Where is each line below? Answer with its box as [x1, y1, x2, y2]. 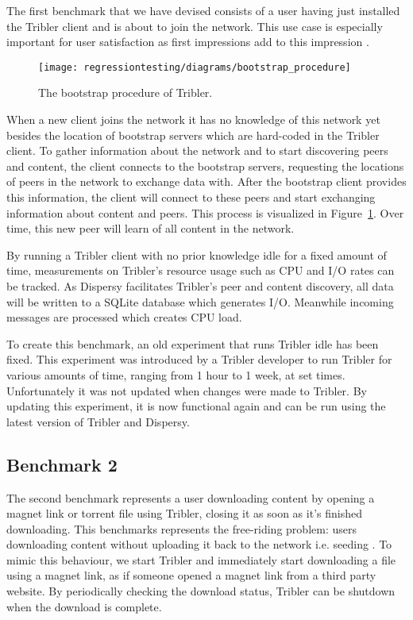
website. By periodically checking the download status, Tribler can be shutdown [6, 583, 396, 599]
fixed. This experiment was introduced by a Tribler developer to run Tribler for [6, 351, 392, 368]
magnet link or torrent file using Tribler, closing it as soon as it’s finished [6, 505, 362, 522]
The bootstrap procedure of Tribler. [38, 84, 213, 101]
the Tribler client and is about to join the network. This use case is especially [6, 17, 383, 34]
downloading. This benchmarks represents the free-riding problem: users [6, 520, 357, 537]
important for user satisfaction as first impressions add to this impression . [6, 33, 369, 50]
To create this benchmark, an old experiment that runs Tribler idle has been [6, 335, 379, 352]
